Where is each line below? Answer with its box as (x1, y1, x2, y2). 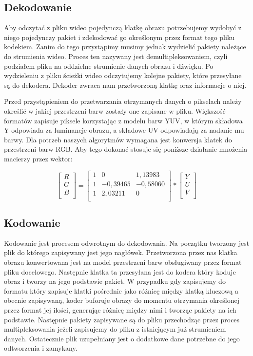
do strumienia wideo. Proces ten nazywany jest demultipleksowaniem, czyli (4, 51, 228, 61)
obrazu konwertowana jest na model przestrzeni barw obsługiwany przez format (4, 257, 242, 267)
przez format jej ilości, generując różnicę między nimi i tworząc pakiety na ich (4, 305, 236, 315)
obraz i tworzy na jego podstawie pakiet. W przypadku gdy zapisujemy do (4, 276, 226, 286)
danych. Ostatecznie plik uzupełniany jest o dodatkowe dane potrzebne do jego (4, 333, 240, 343)
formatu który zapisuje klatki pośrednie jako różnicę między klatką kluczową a (4, 285, 238, 296)
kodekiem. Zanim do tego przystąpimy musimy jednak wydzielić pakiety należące (4, 41, 246, 52)
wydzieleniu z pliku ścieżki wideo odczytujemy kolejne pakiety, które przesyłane (4, 70, 242, 80)
